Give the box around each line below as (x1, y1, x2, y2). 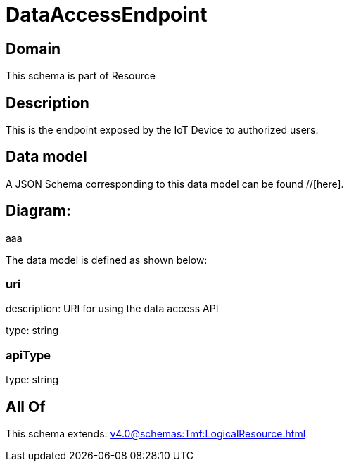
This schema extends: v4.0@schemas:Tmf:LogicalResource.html (6, 428, 306, 440)
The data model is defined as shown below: (6, 253, 208, 266)
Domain (6, 39, 61, 58)
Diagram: (6, 202, 71, 220)
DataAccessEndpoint (6, 3, 208, 27)
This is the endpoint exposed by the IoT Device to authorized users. (6, 124, 319, 136)
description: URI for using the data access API (6, 302, 219, 315)
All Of (6, 397, 46, 416)
